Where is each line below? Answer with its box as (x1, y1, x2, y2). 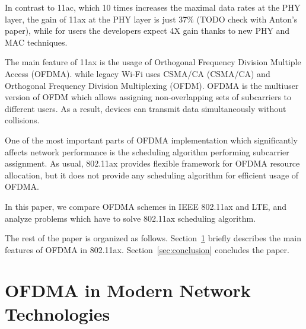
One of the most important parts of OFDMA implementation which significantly (5, 133, 298, 146)
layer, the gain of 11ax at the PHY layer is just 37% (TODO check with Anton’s (5, 12, 298, 25)
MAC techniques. (5, 36, 68, 48)
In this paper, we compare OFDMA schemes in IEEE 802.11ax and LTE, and (5, 200, 286, 212)
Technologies (5, 301, 110, 325)
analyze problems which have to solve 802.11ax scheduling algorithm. (5, 212, 256, 224)
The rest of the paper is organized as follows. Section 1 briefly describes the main (5, 232, 301, 244)
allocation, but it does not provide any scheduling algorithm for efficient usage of (5, 168, 299, 181)
